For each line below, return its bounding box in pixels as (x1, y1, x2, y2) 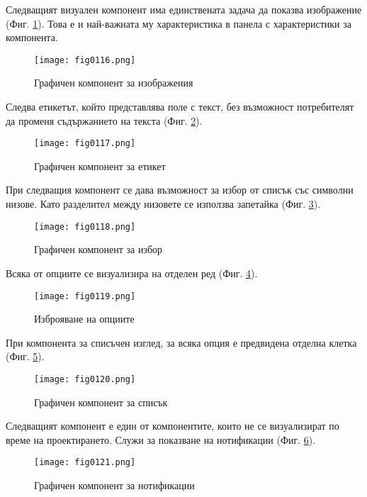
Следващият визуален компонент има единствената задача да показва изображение (6, 2, 362, 16)
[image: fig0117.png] (34, 138, 136, 149)
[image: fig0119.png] (34, 291, 136, 301)
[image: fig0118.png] (34, 221, 136, 232)
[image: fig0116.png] (34, 55, 136, 65)
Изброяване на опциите (34, 311, 135, 326)
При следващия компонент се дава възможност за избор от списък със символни (6, 182, 354, 197)
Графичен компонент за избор (34, 242, 163, 257)
